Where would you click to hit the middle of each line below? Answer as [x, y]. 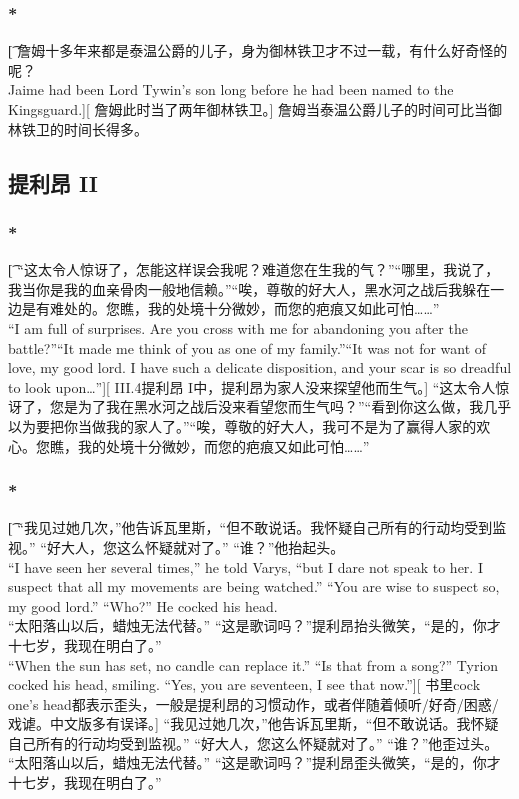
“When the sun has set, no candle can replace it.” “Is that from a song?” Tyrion [253, 664]
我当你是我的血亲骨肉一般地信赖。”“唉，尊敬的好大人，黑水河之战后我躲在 [249, 288]
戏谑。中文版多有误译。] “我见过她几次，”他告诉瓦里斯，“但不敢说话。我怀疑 [253, 723]
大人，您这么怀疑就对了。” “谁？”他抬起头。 [202, 546]
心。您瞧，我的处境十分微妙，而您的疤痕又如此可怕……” [189, 445]
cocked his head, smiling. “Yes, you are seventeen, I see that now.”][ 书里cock [244, 684]
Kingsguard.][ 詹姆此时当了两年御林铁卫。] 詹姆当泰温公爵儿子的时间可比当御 [255, 109]
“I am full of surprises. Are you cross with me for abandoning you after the [238, 327]
